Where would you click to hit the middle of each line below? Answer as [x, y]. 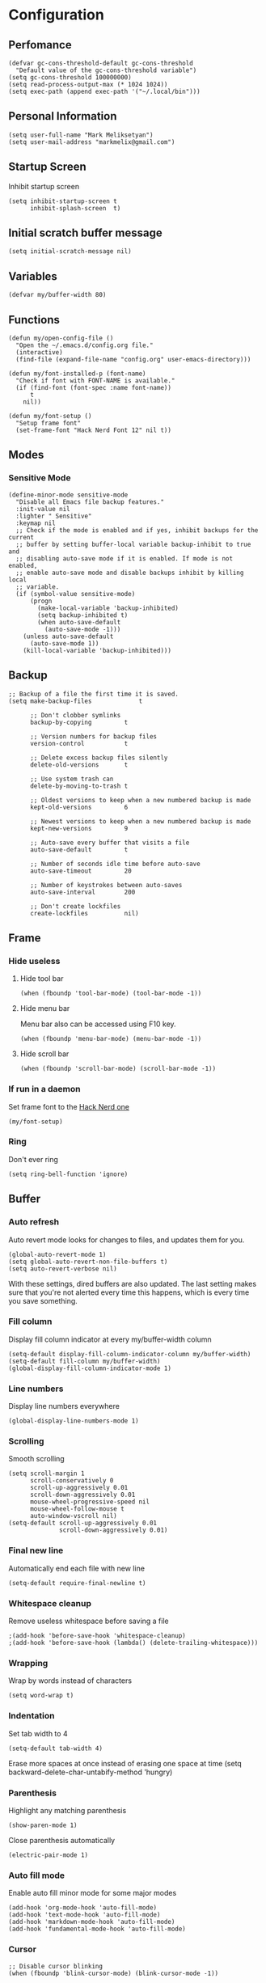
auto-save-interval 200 [82, 892]
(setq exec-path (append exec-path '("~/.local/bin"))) [104, 91]
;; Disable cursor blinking [56, 1966]
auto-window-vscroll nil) [73, 1516]
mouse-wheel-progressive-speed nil [90, 1502]
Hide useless [34, 961]
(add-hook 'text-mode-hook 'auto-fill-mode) [84, 1915]
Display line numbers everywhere [64, 1406]
